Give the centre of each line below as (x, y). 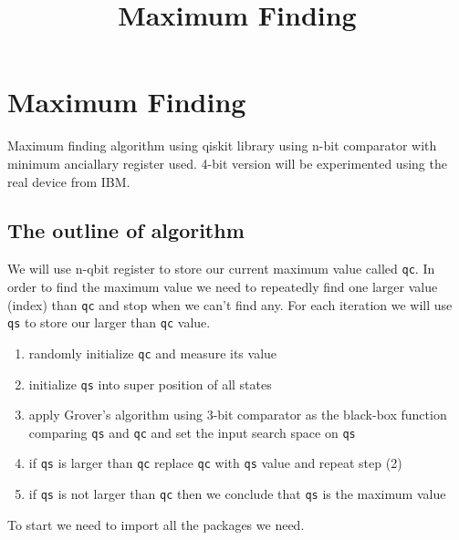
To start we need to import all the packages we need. (156, 524)
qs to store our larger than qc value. (109, 322)
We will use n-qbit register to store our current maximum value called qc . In (221, 269)
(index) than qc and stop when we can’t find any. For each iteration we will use (230, 304)
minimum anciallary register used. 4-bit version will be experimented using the (227, 163)
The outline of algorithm (126, 230)
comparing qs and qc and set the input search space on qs (192, 432)
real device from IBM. (69, 181)
